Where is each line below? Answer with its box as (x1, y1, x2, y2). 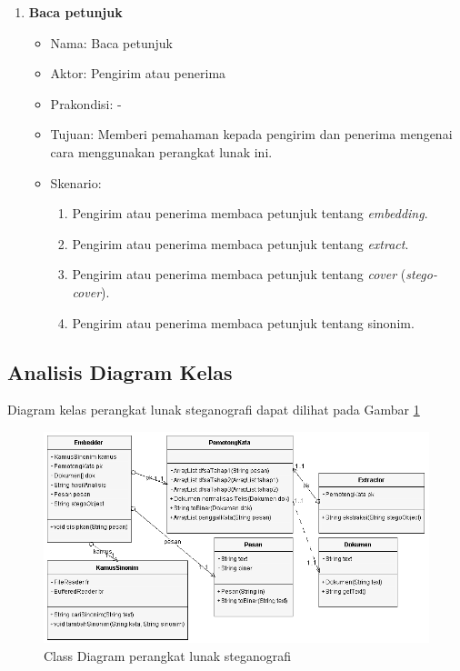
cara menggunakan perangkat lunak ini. (50, 142, 273, 161)
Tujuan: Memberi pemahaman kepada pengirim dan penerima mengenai (50, 125, 453, 144)
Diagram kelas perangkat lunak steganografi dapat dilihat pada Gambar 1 (7, 400, 420, 419)
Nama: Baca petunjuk (50, 33, 173, 52)
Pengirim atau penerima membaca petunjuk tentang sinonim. (72, 313, 415, 332)
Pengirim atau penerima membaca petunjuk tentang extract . (72, 234, 409, 253)
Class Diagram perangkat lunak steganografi (44, 646, 292, 665)
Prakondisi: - (50, 94, 122, 113)
